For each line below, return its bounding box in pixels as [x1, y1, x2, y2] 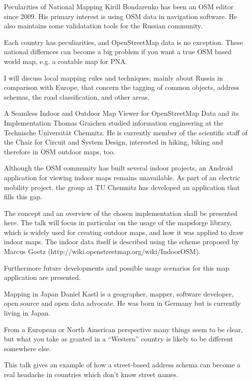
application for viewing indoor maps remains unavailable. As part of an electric [4, 172, 240, 182]
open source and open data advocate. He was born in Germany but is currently [4, 298, 241, 308]
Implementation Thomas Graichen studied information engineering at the [4, 117, 223, 127]
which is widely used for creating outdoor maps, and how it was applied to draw [4, 227, 244, 237]
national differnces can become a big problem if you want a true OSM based [4, 46, 232, 57]
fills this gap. [4, 191, 42, 202]
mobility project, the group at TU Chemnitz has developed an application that [4, 182, 240, 192]
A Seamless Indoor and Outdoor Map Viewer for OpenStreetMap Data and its [4, 108, 239, 118]
